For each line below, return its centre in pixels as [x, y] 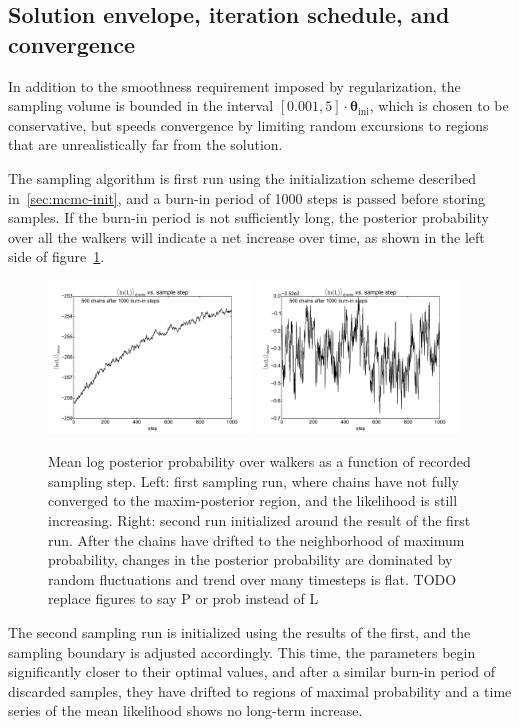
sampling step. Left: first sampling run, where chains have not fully [253, 480]
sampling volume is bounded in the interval [141, 105]
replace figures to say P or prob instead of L [183, 598]
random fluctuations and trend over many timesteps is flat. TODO [252, 578]
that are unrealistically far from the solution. [145, 144]
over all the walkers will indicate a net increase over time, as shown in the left [246, 236]
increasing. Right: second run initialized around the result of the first [259, 519]
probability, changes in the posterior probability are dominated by [250, 559]
